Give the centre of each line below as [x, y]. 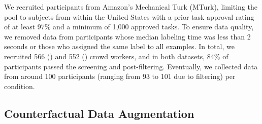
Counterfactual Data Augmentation [99, 113]
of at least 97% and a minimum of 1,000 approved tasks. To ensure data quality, [129, 27]
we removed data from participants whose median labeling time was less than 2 [127, 36]
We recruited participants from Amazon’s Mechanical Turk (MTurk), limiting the [131, 7]
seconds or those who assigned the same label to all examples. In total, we [119, 46]
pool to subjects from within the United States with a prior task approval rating [129, 16]
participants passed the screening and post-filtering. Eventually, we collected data [131, 66]
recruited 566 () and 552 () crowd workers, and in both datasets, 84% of [116, 56]
